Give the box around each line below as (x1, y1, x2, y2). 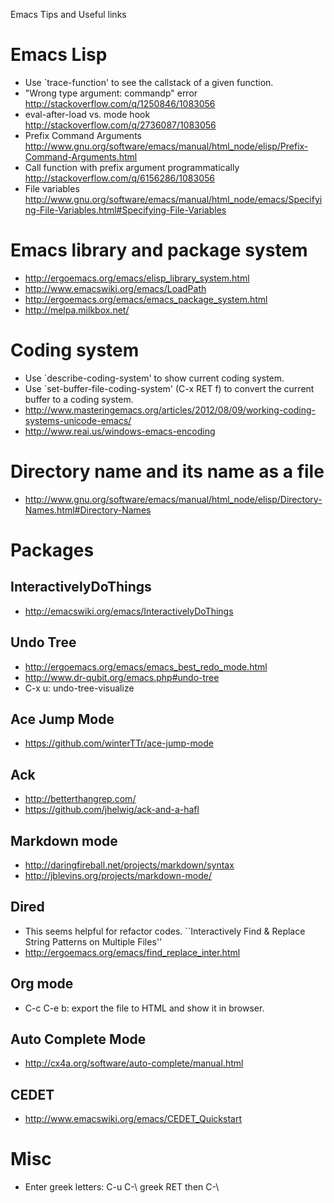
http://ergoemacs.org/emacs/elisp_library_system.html (24, 272, 250, 284)
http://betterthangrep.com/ (24, 793, 137, 805)
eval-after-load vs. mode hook (24, 108, 151, 120)
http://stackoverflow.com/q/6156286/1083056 (24, 172, 215, 184)
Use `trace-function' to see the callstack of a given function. (24, 76, 274, 88)
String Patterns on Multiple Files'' (24, 935, 163, 948)
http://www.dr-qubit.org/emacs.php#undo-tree (24, 671, 220, 683)
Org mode (10, 975, 74, 993)
